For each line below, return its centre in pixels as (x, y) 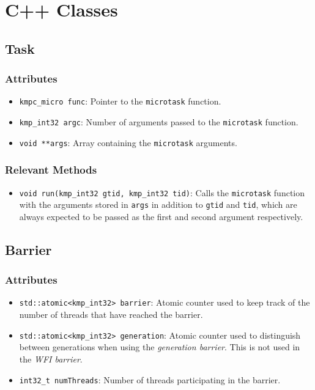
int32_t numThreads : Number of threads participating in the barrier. (150, 379)
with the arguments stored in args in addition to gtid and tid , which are (158, 204)
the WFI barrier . (51, 359)
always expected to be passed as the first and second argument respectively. (161, 216)
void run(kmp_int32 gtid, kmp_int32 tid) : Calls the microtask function (162, 192)
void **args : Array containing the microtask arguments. (128, 142)
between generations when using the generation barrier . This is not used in (160, 347)
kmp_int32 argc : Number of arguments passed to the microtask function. (159, 122)
